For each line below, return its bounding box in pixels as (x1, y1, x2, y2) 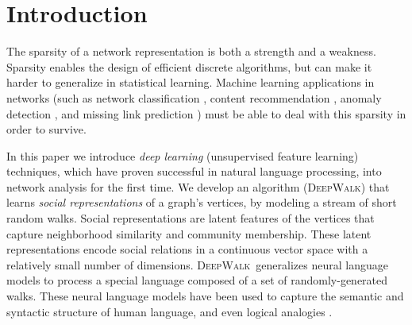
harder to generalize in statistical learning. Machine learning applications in (6, 74, 375, 91)
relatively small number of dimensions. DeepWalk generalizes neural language (6, 256, 388, 273)
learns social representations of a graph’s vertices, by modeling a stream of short (6, 194, 397, 211)
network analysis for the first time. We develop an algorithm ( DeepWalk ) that (6, 178, 390, 195)
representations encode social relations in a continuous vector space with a (6, 241, 368, 257)
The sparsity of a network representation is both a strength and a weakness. (6, 43, 376, 60)
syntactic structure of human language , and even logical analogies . (6, 303, 333, 319)
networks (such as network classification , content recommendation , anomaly (6, 89, 382, 106)
